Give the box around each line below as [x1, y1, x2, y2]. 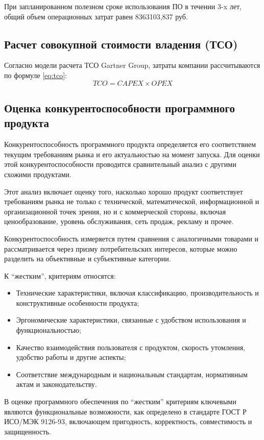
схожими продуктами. [4, 168, 71, 179]
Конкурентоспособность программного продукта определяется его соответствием [4, 139, 256, 150]
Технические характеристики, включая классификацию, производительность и [16, 287, 259, 298]
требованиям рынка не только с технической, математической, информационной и [4, 196, 259, 207]
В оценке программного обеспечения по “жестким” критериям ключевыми [4, 396, 236, 407]
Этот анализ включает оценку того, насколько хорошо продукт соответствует [4, 186, 243, 197]
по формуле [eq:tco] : [4, 69, 67, 80]
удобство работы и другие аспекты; [16, 352, 126, 362]
